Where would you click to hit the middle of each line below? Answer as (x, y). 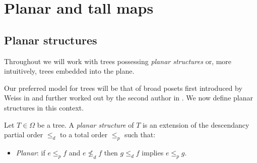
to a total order (84, 134)
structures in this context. (44, 107)
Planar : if (30, 152)
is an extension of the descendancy (196, 124)
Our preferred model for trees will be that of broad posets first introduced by (123, 88)
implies (153, 152)
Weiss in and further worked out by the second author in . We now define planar (128, 98)
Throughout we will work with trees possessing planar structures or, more (118, 61)
